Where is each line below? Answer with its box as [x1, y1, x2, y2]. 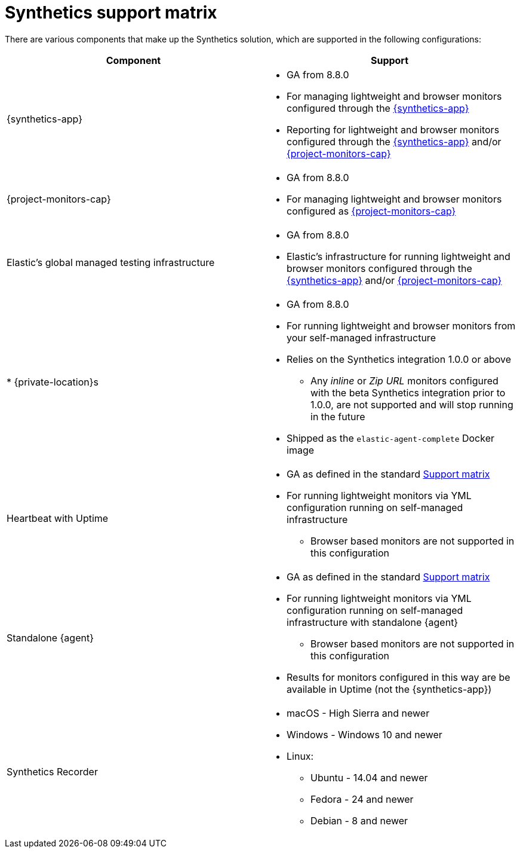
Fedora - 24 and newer [310, 793, 414, 805]
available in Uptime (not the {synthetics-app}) [287, 683, 492, 695]
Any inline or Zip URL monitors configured [310, 374, 499, 387]
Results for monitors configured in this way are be [287, 671, 510, 683]
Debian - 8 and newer [310, 814, 408, 827]
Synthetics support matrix [5, 2, 217, 23]
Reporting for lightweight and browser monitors [287, 123, 500, 136]
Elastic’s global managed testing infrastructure [7, 256, 215, 268]
